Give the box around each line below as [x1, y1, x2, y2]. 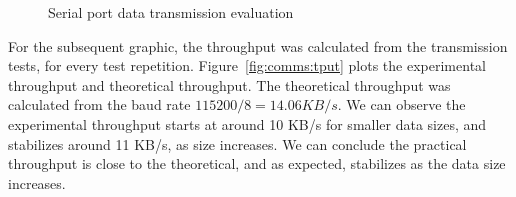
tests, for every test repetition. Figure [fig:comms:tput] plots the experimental [8, 55, 486, 76]
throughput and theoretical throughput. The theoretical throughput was [8, 74, 451, 95]
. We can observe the [337, 94, 466, 115]
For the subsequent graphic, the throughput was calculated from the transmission [8, 35, 508, 56]
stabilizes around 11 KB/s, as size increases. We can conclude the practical [8, 133, 467, 154]
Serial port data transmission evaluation [48, 2, 294, 22]
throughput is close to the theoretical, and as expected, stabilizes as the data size [8, 153, 506, 174]
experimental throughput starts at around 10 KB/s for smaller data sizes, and [8, 113, 487, 134]
